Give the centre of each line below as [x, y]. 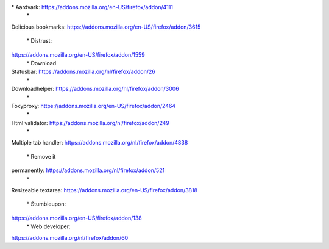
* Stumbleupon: [46, 204]
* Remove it [41, 156]
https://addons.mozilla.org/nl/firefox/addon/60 [70, 237]
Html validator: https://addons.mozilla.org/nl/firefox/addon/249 [90, 123]
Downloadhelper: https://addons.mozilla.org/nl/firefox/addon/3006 [95, 89]
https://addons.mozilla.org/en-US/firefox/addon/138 [77, 218]
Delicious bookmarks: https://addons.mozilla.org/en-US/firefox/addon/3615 [106, 27]
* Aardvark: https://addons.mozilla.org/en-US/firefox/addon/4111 [92, 7]
